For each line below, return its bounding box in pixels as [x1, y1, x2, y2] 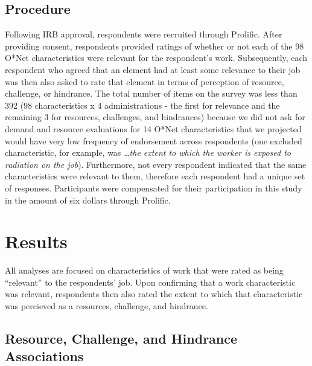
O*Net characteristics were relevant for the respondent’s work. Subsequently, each [5, 51, 308, 64]
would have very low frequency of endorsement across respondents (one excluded [5, 134, 302, 147]
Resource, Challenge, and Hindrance [5, 329, 238, 347]
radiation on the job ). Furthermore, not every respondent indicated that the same [5, 158, 307, 170]
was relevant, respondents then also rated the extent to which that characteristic [5, 287, 303, 300]
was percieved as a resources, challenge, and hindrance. [5, 300, 208, 312]
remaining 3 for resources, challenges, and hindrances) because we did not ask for [5, 111, 305, 123]
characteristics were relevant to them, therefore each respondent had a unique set [5, 170, 305, 182]
